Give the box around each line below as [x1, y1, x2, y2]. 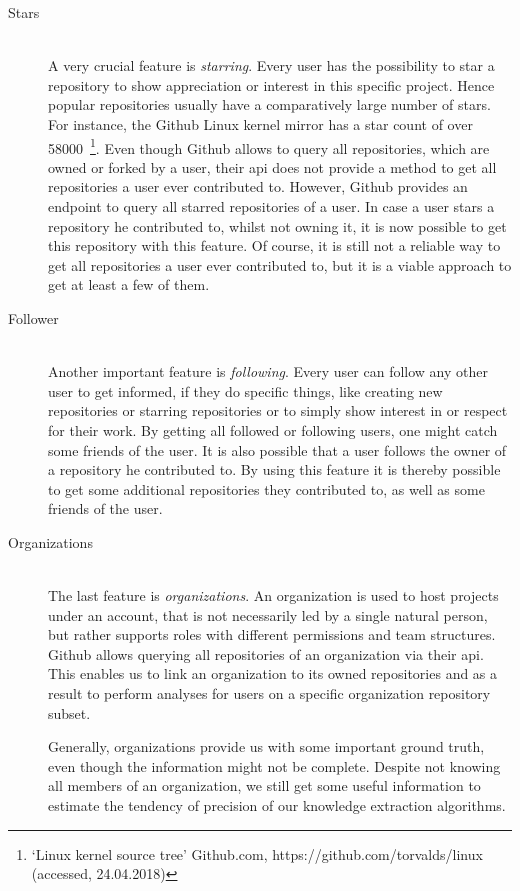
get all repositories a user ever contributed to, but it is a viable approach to [48, 254, 512, 275]
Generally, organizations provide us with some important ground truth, [48, 736, 485, 757]
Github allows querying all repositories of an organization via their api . [48, 643, 484, 664]
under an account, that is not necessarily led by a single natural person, [48, 604, 488, 625]
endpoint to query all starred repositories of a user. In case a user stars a [48, 196, 495, 216]
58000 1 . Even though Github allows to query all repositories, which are [48, 134, 490, 158]
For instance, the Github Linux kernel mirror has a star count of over [48, 113, 473, 134]
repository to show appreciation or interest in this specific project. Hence [48, 74, 495, 95]
